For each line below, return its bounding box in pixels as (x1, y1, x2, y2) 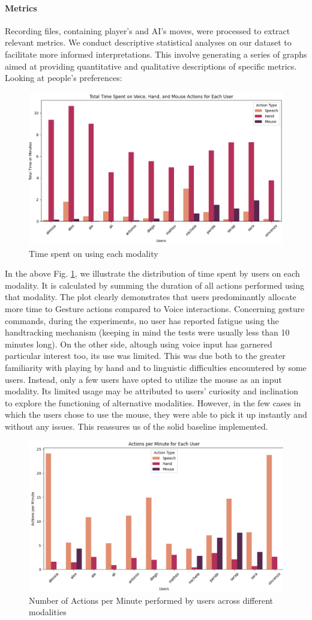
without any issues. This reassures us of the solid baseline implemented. (5, 420, 268, 432)
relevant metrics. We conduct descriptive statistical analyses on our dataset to (5, 36, 292, 49)
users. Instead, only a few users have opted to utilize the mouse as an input (5, 373, 282, 385)
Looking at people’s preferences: (5, 71, 122, 84)
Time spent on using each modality (29, 247, 158, 259)
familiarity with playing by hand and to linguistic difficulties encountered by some (5, 361, 307, 373)
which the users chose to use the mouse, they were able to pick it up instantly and (5, 408, 307, 421)
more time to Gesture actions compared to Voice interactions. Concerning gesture (5, 302, 305, 315)
